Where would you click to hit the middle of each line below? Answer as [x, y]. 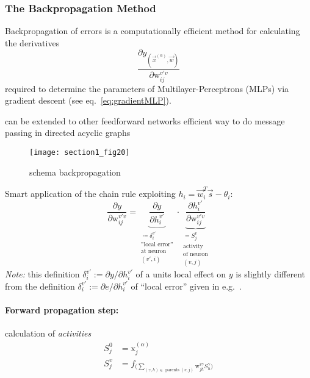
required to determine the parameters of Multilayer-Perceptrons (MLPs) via [147, 88]
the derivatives [32, 42]
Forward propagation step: [62, 309]
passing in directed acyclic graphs [68, 133]
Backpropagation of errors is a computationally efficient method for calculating [153, 31]
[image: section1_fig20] [80, 153]
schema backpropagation [75, 172]
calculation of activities [48, 333]
